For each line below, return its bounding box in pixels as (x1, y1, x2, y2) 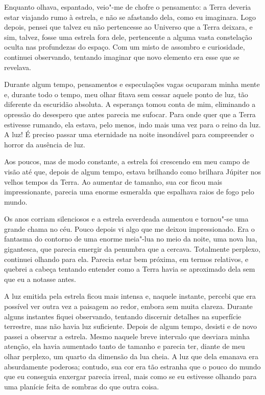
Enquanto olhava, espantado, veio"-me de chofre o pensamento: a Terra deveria (4, 2, 251, 12)
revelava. (4, 61, 31, 72)
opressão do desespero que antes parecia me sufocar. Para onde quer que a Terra (4, 108, 256, 119)
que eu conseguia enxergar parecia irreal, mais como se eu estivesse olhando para (4, 371, 257, 382)
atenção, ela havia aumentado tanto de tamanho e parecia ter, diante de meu (4, 341, 245, 352)
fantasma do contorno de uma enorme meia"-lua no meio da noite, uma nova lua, (4, 233, 257, 244)
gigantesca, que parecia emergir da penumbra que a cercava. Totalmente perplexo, (4, 244, 260, 254)
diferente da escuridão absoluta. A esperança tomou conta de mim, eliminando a (4, 99, 256, 109)
